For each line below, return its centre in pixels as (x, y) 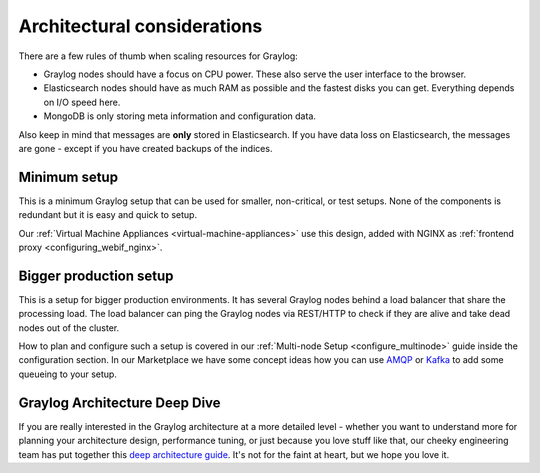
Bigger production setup (96, 275)
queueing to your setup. (67, 374)
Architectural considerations (140, 26)
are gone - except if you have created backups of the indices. (145, 148)
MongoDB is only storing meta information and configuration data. (180, 116)
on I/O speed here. (82, 102)
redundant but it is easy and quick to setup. (108, 215)
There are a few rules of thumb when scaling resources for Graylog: (158, 56)
